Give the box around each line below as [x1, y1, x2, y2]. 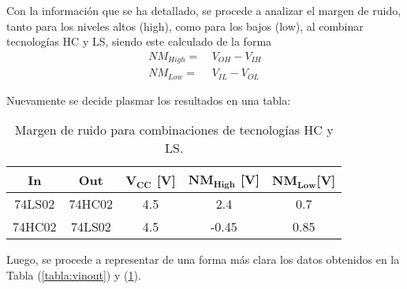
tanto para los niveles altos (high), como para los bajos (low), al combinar [6, 17, 364, 34]
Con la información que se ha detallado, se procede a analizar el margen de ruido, [6, 2, 401, 18]
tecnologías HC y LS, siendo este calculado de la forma [6, 33, 272, 50]
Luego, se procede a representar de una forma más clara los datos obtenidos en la [6, 251, 400, 268]
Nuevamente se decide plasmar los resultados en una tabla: [6, 91, 291, 108]
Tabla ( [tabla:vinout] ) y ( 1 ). [6, 266, 141, 283]
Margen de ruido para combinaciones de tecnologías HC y [14, 120, 334, 139]
